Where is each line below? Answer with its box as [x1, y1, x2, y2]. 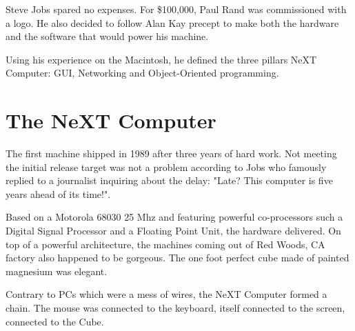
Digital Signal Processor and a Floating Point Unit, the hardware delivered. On [6, 223, 341, 238]
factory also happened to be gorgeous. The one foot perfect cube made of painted [6, 250, 349, 265]
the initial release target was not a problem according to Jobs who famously [6, 159, 327, 174]
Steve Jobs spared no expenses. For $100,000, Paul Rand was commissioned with [6, 2, 347, 16]
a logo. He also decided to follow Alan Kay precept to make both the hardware [6, 15, 339, 30]
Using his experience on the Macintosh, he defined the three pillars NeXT [6, 52, 317, 66]
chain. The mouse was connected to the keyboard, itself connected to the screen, [6, 301, 345, 315]
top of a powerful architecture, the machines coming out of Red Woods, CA [6, 237, 325, 251]
